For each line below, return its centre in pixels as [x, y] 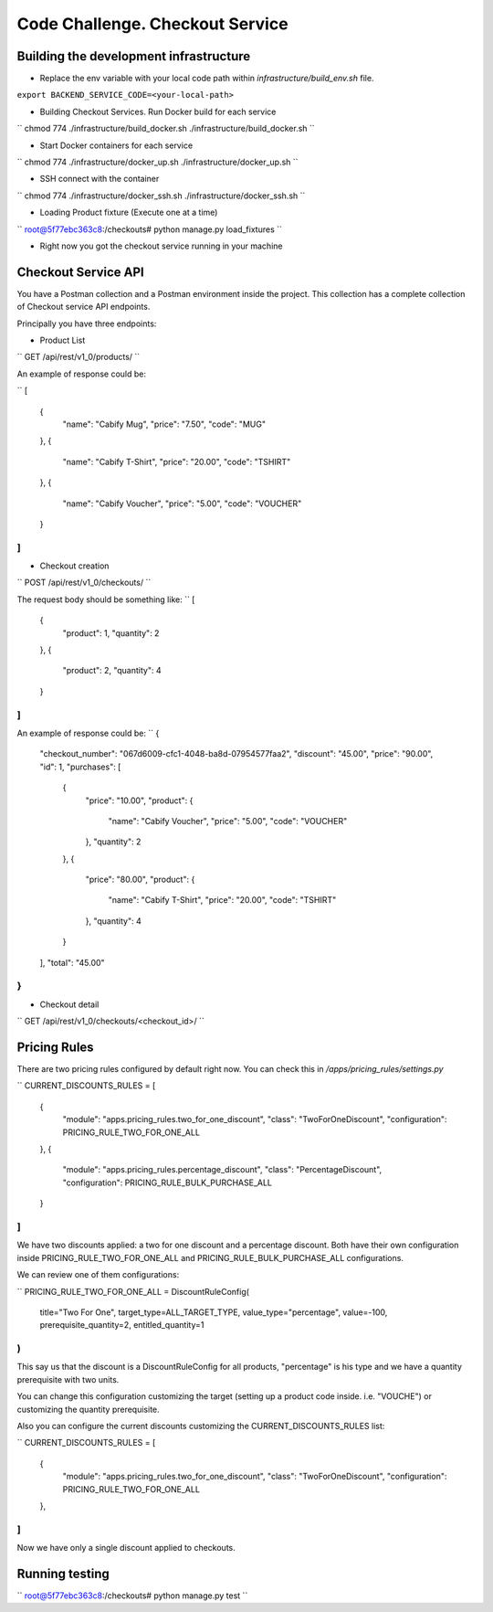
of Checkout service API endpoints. [84, 307]
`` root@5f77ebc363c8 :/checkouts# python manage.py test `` [132, 1596]
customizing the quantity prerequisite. [88, 1409]
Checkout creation [74, 566]
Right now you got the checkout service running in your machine [161, 246]
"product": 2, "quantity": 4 [112, 671]
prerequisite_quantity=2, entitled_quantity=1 [122, 1325]
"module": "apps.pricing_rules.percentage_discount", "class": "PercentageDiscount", [222, 1170]
